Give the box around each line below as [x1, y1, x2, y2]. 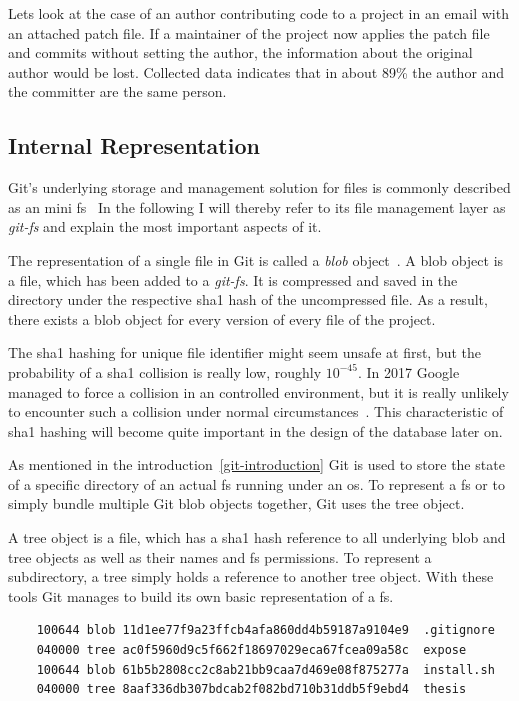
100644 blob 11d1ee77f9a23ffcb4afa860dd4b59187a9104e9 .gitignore [36, 623, 495, 638]
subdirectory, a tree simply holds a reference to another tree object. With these [8, 566, 494, 587]
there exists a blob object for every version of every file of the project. [8, 308, 436, 329]
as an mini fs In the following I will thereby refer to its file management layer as [8, 196, 506, 217]
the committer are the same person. [8, 81, 227, 102]
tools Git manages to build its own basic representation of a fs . [8, 585, 394, 606]
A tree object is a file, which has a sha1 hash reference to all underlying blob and [8, 527, 506, 548]
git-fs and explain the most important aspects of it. [8, 216, 322, 237]
